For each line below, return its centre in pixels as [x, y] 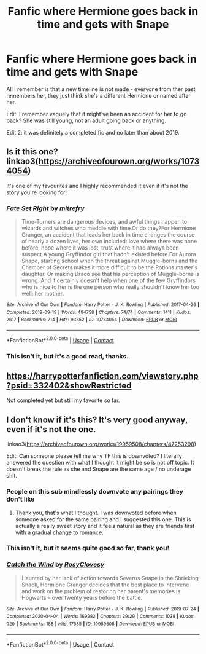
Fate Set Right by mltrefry [45, 208]
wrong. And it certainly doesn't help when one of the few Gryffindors [109, 280]
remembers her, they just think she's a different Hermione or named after [99, 95]
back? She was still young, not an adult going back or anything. [86, 120]
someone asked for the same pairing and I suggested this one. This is [103, 519]
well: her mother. [43, 294]
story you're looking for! [37, 192]
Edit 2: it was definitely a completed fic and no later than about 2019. [93, 132]
